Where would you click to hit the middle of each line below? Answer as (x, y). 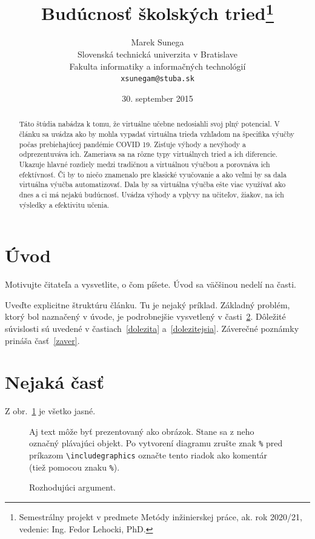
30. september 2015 (157, 98)
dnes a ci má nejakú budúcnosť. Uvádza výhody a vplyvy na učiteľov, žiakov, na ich (151, 194)
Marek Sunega (157, 42)
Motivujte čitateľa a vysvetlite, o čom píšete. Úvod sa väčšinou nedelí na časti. (151, 284)
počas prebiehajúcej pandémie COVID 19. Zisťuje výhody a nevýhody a (133, 144)
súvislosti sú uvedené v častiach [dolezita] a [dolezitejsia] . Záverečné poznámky (152, 328)
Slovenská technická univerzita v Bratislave (157, 54)
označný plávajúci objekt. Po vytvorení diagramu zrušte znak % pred (156, 443)
